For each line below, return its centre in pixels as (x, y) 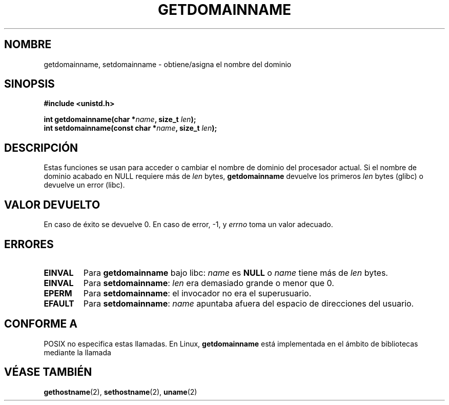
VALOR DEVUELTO (52, 205)
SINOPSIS (29, 84)
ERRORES (29, 244)
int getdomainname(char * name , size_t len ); (120, 119)
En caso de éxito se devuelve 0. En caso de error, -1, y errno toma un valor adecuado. (188, 225)
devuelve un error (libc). (84, 185)
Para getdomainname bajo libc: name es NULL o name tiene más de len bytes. (236, 272)
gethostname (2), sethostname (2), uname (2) (120, 392)
